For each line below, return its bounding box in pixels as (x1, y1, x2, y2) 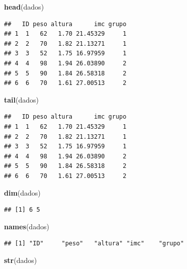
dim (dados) (4, 187, 41, 198)
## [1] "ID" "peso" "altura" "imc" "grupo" (4, 240, 184, 247)
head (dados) (4, 2, 44, 12)
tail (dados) (4, 94, 39, 105)
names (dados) (4, 221, 49, 231)
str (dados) (4, 254, 37, 265)
